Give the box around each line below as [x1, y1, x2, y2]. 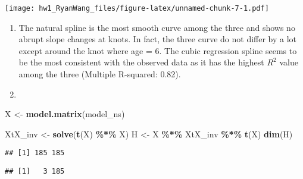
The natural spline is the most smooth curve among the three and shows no [18, 21, 295, 33]
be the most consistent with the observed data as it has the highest [18, 56, 264, 68]
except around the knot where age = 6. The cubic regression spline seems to [18, 44, 297, 56]
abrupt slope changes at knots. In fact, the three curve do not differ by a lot [18, 33, 297, 45]
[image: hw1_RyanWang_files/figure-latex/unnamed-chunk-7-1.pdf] [5, 4, 269, 12]
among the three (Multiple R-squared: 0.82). [18, 68, 181, 80]
